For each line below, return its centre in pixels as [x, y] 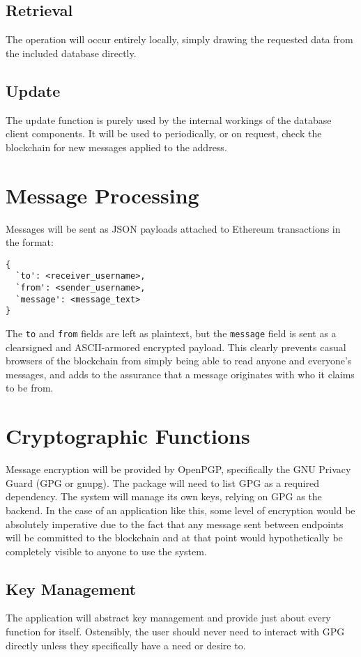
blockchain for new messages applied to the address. [116, 147]
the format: [30, 242]
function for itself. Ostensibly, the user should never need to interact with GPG [175, 632]
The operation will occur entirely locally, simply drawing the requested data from [179, 39]
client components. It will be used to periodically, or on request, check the [164, 133]
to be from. [30, 388]
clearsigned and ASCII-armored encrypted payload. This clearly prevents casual [176, 347]
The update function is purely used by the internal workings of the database [169, 119]
